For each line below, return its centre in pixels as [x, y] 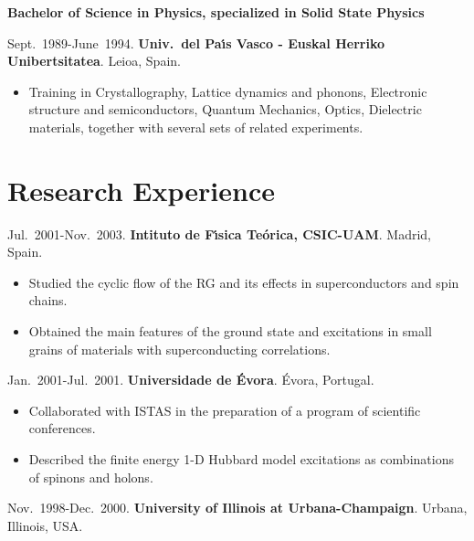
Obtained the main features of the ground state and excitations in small [230, 331]
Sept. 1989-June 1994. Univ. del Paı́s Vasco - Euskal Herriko [196, 42]
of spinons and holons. [91, 477]
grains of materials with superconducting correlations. [179, 349]
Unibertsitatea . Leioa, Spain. [94, 61]
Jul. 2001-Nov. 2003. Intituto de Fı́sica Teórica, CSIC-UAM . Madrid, [219, 233]
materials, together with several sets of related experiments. [196, 127]
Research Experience [141, 190]
